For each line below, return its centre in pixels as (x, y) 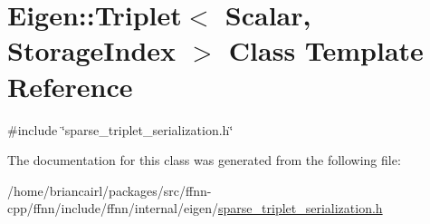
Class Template (326, 50)
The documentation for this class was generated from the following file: (204, 160)
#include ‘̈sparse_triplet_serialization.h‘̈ (120, 129)
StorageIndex (92, 50)
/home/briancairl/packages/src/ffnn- (110, 190)
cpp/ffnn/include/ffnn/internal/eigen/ (113, 208)
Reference (70, 86)
